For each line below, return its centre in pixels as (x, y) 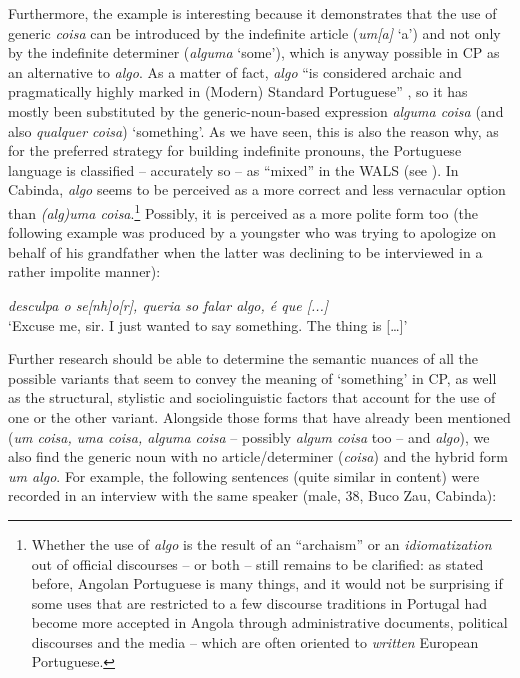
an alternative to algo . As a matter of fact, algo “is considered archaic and (235, 71)
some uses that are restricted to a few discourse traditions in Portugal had (259, 602)
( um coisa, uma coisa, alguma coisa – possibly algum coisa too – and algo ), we (249, 436)
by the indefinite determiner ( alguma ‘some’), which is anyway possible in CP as (254, 52)
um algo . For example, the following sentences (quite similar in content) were (244, 475)
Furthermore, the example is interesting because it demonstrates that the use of (252, 13)
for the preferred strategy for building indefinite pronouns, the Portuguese (235, 150)
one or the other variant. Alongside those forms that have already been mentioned (259, 416)
